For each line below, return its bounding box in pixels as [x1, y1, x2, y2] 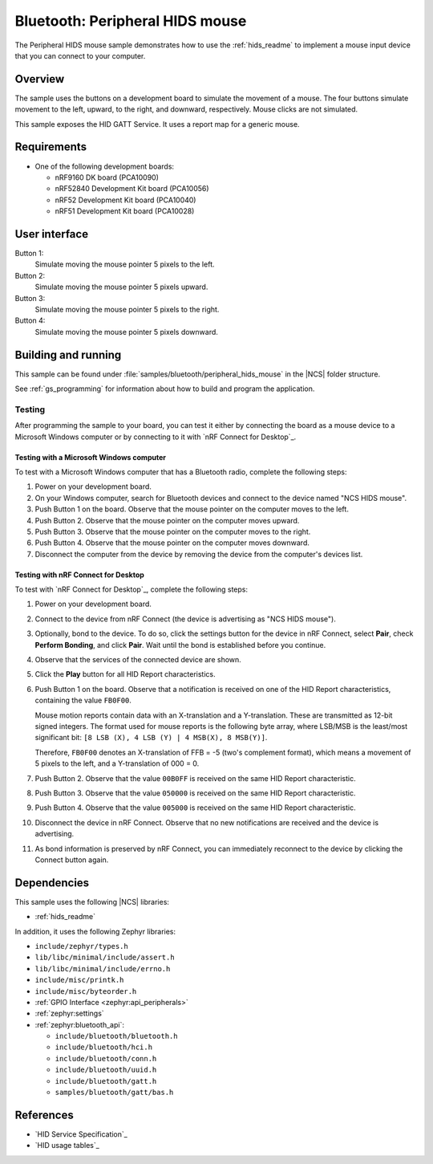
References [14, 1108, 74, 1121]
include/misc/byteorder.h [34, 987, 137, 995]
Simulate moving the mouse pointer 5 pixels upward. [34, 282, 208, 292]
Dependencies [14, 876, 90, 889]
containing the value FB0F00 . [34, 695, 132, 706]
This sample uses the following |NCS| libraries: [14, 897, 170, 906]
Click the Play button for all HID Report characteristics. [34, 670, 216, 679]
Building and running [14, 348, 122, 361]
